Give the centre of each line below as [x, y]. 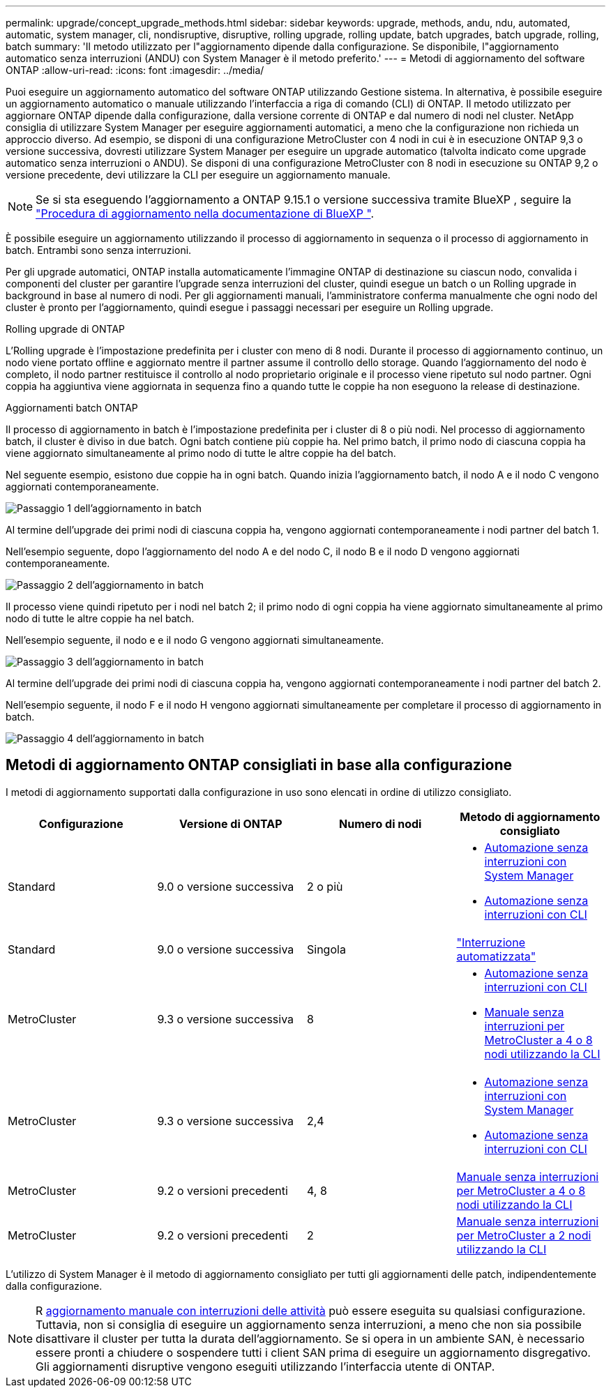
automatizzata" [496, 956]
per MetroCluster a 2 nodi [524, 1235]
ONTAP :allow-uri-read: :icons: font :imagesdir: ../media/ [135, 70]
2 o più [325, 886]
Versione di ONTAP [231, 823]
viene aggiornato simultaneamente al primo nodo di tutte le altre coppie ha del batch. [201, 453]
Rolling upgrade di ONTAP [66, 329]
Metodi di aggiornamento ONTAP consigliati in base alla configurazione [259, 765]
